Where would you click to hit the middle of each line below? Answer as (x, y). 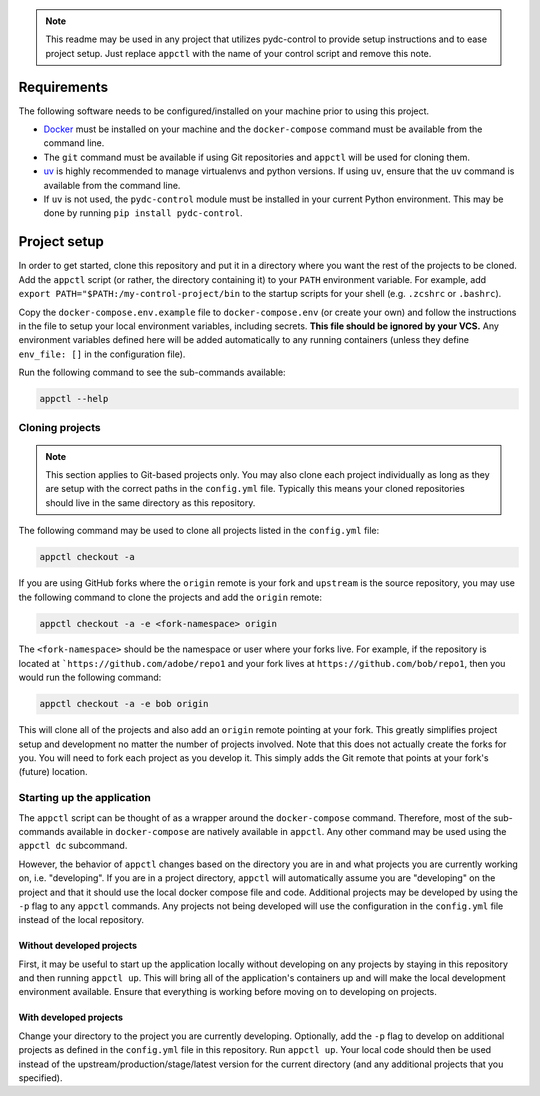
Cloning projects (60, 428)
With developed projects (71, 1017)
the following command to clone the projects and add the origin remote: (170, 597)
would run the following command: (90, 677)
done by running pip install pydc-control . (143, 213)
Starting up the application (85, 798)
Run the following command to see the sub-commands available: (152, 372)
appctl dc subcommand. (73, 846)
